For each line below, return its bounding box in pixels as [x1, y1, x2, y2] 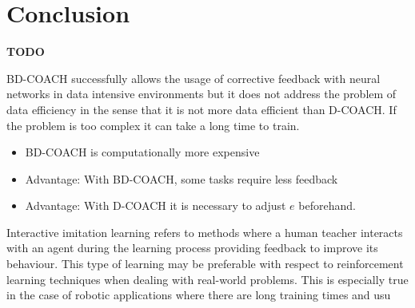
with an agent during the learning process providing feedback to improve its [6, 239, 378, 256]
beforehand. [298, 197, 356, 214]
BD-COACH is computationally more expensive [25, 144, 260, 160]
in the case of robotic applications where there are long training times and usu [6, 286, 391, 303]
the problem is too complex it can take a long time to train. [6, 116, 300, 133]
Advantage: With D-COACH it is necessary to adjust [25, 197, 286, 214]
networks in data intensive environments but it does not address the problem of [6, 85, 397, 102]
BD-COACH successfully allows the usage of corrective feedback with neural [6, 69, 381, 86]
